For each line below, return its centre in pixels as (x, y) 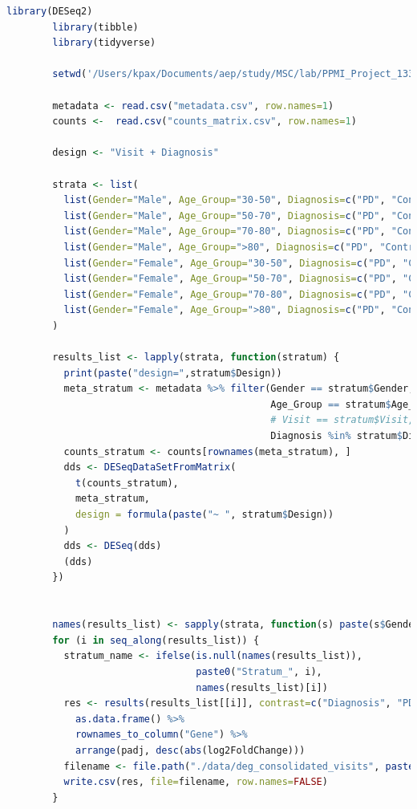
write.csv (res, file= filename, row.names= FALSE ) (196, 782)
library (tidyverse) (104, 43)
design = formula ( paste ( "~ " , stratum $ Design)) (204, 514)
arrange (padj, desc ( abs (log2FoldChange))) (190, 750)
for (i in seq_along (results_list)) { (156, 640)
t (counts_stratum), (127, 483)
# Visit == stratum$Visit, (342, 420)
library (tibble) (95, 27)
